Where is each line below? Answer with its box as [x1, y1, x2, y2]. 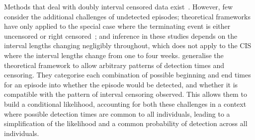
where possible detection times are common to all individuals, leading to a [4, 108, 230, 119]
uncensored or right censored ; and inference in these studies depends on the [4, 30, 238, 41]
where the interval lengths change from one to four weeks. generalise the [4, 50, 224, 60]
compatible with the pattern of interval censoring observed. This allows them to [4, 89, 247, 99]
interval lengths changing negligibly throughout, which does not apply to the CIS [4, 40, 252, 51]
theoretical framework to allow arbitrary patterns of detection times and [4, 60, 224, 70]
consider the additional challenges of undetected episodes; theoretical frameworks [4, 11, 251, 21]
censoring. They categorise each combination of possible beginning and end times [4, 70, 251, 80]
